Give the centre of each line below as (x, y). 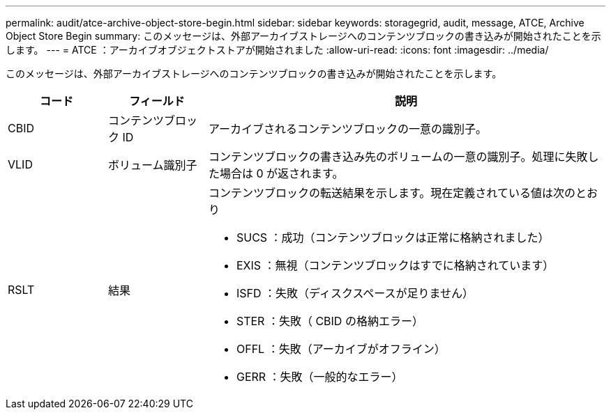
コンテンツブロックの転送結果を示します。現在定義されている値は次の (392, 193)
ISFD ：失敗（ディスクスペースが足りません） (355, 293)
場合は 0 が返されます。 (281, 173)
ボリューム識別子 (152, 165)
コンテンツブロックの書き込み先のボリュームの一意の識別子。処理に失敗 (398, 157)
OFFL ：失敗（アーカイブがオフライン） (341, 349)
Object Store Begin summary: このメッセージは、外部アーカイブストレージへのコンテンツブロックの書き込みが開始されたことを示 (303, 36)
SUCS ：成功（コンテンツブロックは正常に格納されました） (393, 237)
